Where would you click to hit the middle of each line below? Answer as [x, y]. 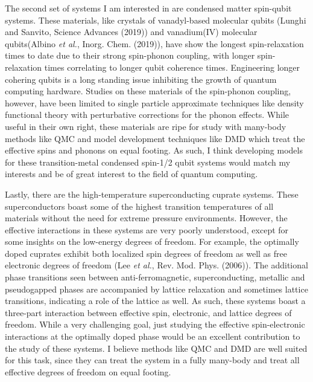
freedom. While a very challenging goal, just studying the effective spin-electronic [155, 324]
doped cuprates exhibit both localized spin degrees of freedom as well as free [146, 253]
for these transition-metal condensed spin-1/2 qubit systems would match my [148, 162]
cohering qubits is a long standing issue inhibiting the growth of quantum [141, 79]
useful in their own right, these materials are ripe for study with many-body [146, 126]
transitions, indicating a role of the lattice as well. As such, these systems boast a [155, 301]
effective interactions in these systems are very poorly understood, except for [147, 229]
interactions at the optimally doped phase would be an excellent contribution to [153, 336]
